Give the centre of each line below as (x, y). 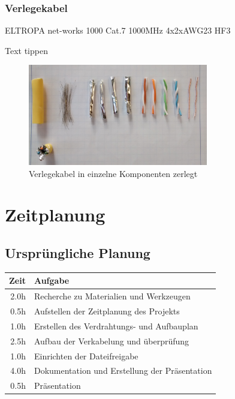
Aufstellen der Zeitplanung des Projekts (107, 311)
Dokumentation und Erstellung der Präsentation (123, 370)
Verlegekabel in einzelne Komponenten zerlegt (113, 173)
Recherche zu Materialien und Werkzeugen (112, 296)
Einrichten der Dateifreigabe (86, 355)
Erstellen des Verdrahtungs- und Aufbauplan (116, 325)
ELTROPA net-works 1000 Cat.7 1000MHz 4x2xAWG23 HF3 (118, 30)
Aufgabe (52, 280)
